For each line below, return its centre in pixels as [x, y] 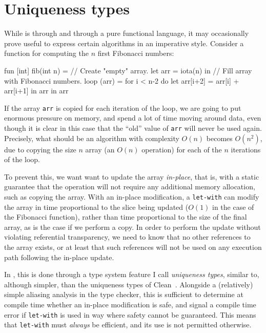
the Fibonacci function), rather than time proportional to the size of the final [126, 217]
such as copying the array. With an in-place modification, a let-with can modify [132, 196]
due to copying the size [40, 149]
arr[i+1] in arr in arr [36, 91]
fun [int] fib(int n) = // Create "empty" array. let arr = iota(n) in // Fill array [128, 70]
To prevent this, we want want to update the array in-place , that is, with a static [132, 176]
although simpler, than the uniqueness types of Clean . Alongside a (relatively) [129, 284]
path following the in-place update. [59, 257]
